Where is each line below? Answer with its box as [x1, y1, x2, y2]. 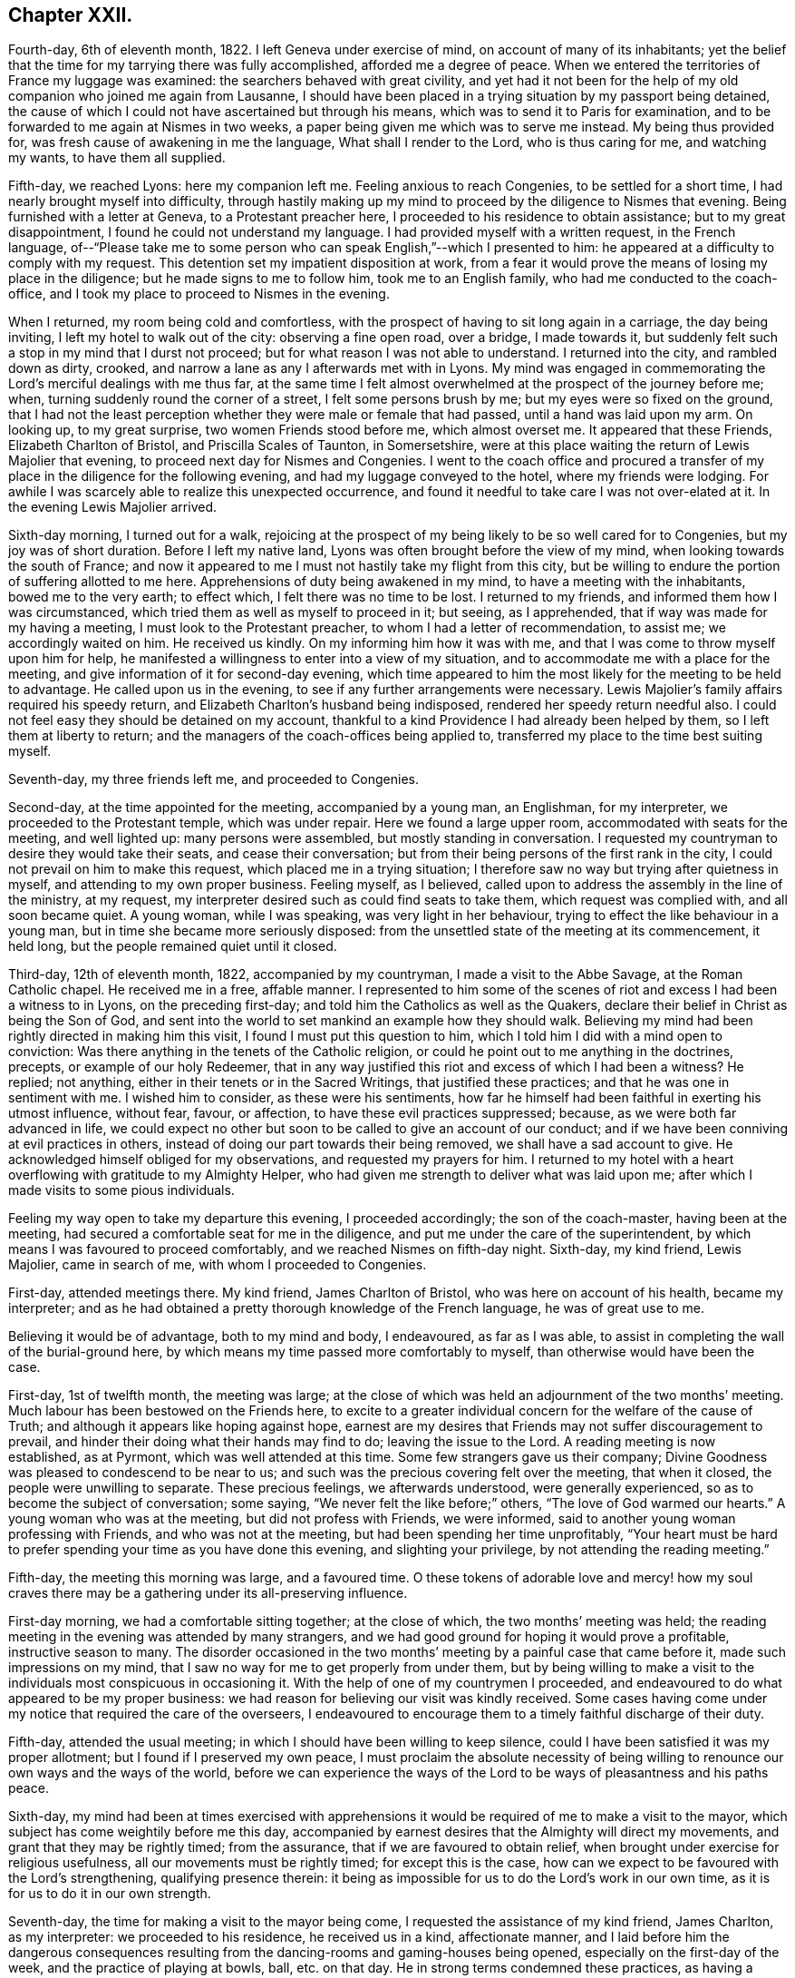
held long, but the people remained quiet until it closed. [8, 938, 337, 955]
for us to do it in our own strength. [8, 1885, 211, 1902]
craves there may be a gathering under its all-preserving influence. [8, 1585, 408, 1601]
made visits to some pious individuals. [8, 1182, 235, 1199]
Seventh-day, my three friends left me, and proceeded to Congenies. [8, 771, 420, 788]
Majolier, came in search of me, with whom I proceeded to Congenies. [8, 1257, 427, 1273]
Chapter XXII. [8, 4, 133, 26]
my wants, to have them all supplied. [8, 150, 226, 166]
